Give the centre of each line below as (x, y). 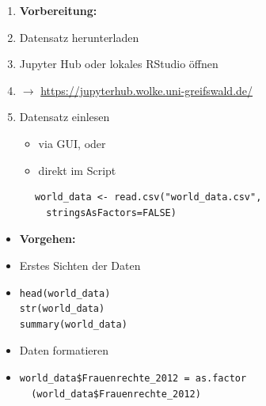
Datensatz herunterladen (79, 37)
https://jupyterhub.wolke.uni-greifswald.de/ (147, 90)
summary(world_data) (73, 324)
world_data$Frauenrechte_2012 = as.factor (133, 378)
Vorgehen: (47, 239)
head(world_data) (65, 293)
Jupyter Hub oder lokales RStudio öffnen (119, 64)
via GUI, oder (72, 143)
